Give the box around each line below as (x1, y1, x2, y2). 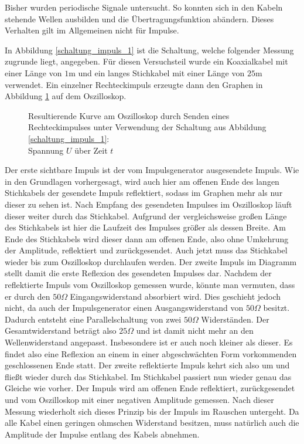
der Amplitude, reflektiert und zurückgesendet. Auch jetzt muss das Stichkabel (5, 244, 288, 256)
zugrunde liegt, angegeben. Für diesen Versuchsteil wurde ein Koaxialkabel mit (5, 55, 288, 67)
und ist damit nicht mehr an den (136, 324, 254, 337)
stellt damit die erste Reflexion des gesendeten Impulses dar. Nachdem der (5, 267, 272, 279)
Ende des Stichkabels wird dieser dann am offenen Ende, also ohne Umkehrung (5, 232, 289, 245)
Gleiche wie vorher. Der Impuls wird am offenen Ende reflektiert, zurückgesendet (5, 382, 295, 394)
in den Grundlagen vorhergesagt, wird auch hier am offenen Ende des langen (5, 175, 279, 187)
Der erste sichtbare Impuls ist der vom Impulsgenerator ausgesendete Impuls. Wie (5, 164, 299, 176)
